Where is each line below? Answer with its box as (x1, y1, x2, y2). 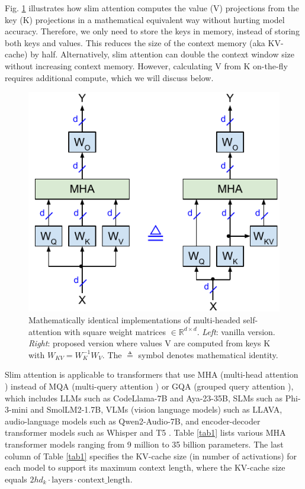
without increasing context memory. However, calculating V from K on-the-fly (5, 59, 288, 72)
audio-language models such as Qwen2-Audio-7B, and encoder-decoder (5, 414, 261, 427)
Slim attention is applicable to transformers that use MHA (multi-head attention (5, 368, 298, 381)
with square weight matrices (64, 325, 166, 337)
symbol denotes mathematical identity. (138, 348, 278, 361)
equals (5, 472, 27, 485)
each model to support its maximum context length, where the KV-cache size (5, 461, 285, 474)
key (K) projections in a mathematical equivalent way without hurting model (5, 13, 285, 25)
